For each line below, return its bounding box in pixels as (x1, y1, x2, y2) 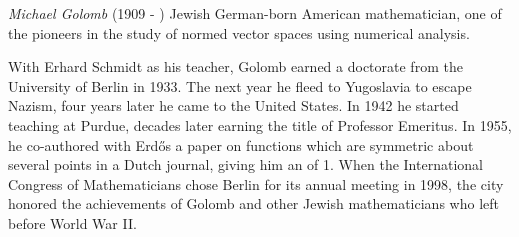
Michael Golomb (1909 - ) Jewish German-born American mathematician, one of (8, 3, 502, 23)
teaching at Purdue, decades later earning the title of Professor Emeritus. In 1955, (8, 114, 512, 135)
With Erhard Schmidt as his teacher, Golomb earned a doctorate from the (8, 56, 463, 77)
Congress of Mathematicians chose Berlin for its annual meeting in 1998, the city (8, 173, 504, 194)
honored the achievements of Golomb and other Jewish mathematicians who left (8, 193, 499, 214)
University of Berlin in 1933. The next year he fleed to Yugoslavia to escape (8, 75, 472, 96)
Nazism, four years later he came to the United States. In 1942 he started (8, 95, 459, 116)
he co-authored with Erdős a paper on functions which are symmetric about (8, 134, 474, 155)
